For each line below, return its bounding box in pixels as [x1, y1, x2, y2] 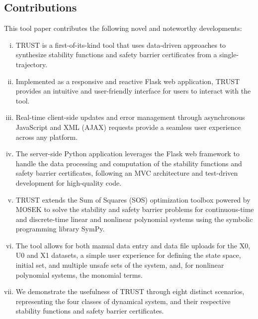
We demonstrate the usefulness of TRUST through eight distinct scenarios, [15, 286, 245, 297]
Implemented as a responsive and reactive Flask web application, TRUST [15, 76, 240, 86]
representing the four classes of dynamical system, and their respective [15, 296, 231, 306]
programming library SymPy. [15, 223, 105, 234]
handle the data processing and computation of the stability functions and [15, 158, 242, 168]
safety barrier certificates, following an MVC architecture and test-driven [15, 168, 238, 178]
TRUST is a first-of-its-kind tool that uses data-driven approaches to [15, 39, 226, 50]
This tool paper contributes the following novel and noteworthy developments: [4, 23, 242, 33]
